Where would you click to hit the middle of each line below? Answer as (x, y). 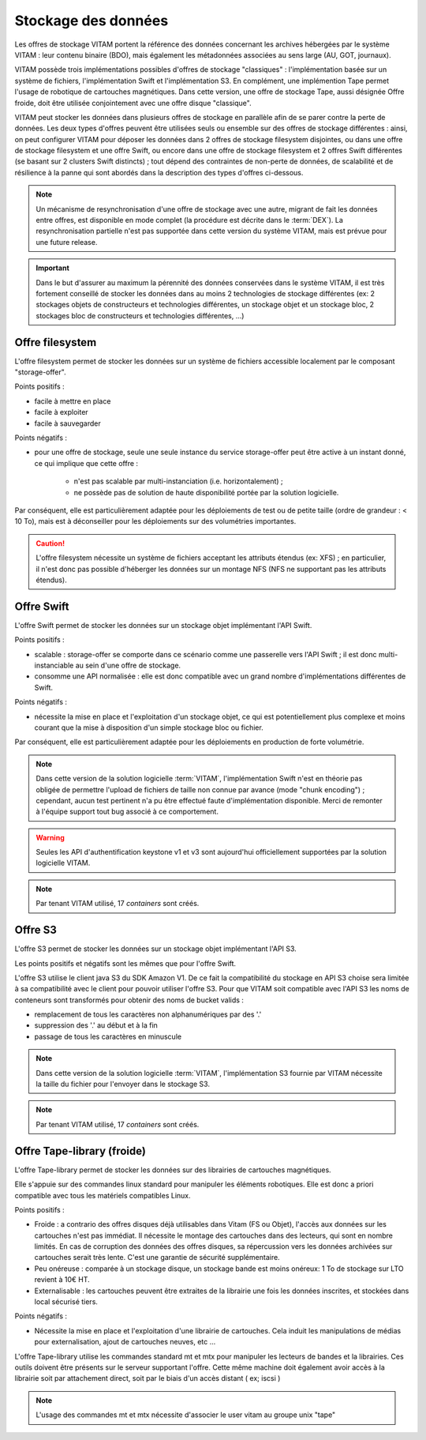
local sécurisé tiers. (66, 1302)
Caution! (50, 543)
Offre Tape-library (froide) (80, 1150)
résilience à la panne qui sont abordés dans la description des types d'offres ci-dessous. (159, 172)
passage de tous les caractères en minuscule (108, 1036)
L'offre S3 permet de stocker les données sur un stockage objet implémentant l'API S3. (156, 949)
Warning (50, 837)
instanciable (54, 665)
